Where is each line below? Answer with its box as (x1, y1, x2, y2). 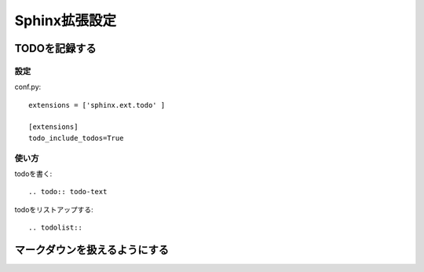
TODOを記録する (14, 42, 97, 55)
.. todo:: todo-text (28, 187, 108, 197)
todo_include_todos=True (28, 134, 124, 142)
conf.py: (14, 83, 42, 92)
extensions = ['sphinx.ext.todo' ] (28, 101, 166, 109)
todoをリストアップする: (14, 204, 93, 214)
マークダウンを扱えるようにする (14, 244, 169, 256)
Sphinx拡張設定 (14, 12, 117, 29)
